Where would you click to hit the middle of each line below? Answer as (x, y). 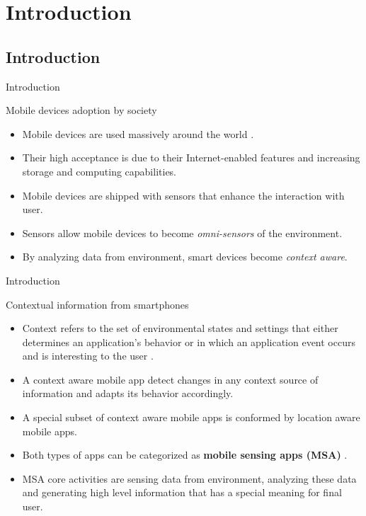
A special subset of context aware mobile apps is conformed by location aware (191, 417)
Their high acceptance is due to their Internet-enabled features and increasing (191, 157)
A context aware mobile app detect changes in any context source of (170, 379)
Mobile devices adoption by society (81, 110)
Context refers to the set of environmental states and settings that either (180, 328)
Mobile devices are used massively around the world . (138, 133)
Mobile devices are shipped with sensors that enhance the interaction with (183, 195)
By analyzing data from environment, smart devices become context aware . (185, 257)
